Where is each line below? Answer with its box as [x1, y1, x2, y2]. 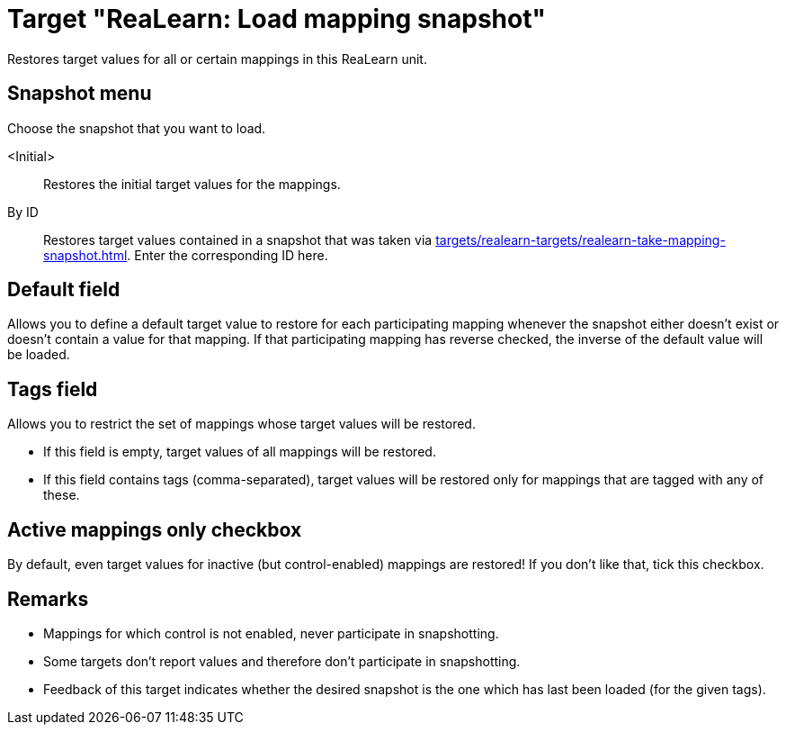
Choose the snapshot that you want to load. [7, 120, 266, 136]
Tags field [7, 377, 98, 401]
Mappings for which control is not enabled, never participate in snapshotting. [43, 625, 499, 641]
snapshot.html [43, 247, 128, 263]
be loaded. [7, 347, 70, 363]
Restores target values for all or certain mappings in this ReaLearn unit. [7, 50, 427, 67]
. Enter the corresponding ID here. [127, 247, 328, 263]
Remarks [7, 587, 89, 610]
